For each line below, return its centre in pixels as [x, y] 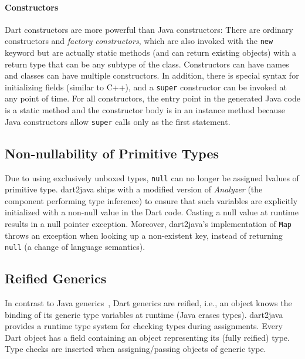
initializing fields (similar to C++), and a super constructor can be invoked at [146, 87]
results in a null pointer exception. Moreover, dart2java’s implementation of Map [148, 223]
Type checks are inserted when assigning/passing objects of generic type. [135, 349]
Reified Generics [56, 278]
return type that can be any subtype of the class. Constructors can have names [147, 64]
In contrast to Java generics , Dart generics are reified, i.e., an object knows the [148, 303]
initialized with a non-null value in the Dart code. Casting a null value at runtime [152, 212]
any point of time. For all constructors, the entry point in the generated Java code [152, 98]
